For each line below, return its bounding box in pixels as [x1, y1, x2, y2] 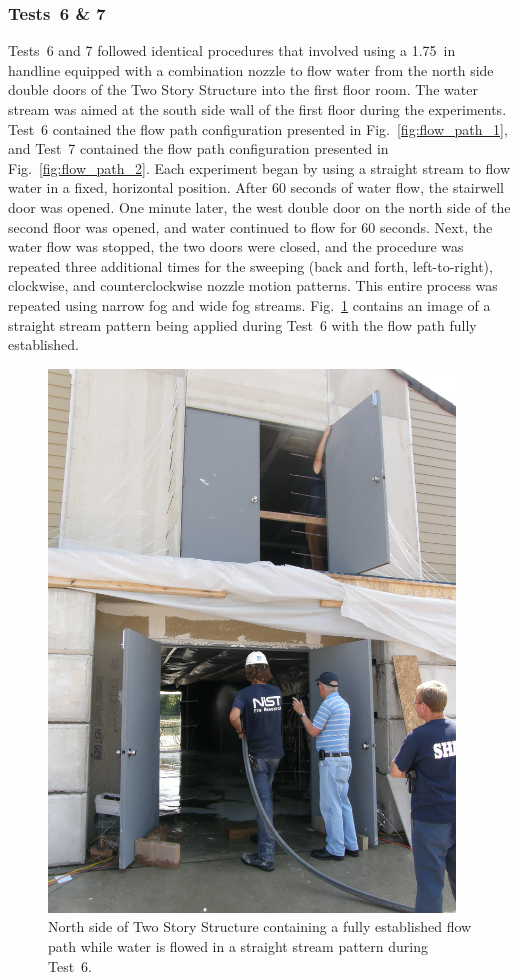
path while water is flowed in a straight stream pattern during [48, 935, 428, 956]
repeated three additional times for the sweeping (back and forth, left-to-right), [8, 255, 493, 276]
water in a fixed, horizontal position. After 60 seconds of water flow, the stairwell [8, 177, 504, 198]
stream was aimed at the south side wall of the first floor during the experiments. [8, 99, 507, 119]
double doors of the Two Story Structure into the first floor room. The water [8, 79, 478, 100]
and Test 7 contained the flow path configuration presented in [8, 138, 389, 159]
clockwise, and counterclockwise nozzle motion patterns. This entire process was [8, 275, 498, 296]
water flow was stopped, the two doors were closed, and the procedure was [8, 236, 464, 257]
